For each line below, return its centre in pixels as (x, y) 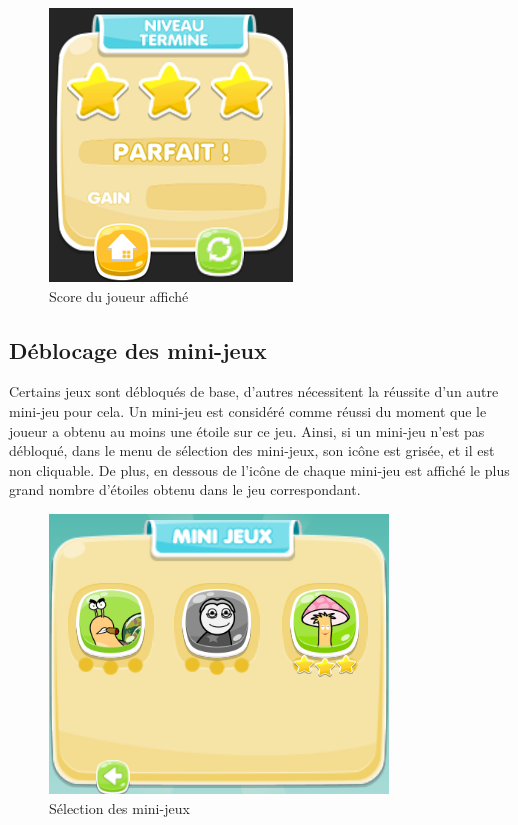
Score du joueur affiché (119, 295)
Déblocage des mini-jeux (138, 349)
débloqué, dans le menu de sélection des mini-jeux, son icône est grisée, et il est (252, 450)
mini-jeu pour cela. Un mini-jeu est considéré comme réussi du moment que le (248, 410)
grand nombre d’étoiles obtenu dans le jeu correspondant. (185, 489)
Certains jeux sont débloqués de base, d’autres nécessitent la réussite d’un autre (254, 391)
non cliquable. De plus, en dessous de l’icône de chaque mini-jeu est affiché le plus (259, 469)
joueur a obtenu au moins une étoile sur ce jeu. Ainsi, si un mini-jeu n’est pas (247, 430)
